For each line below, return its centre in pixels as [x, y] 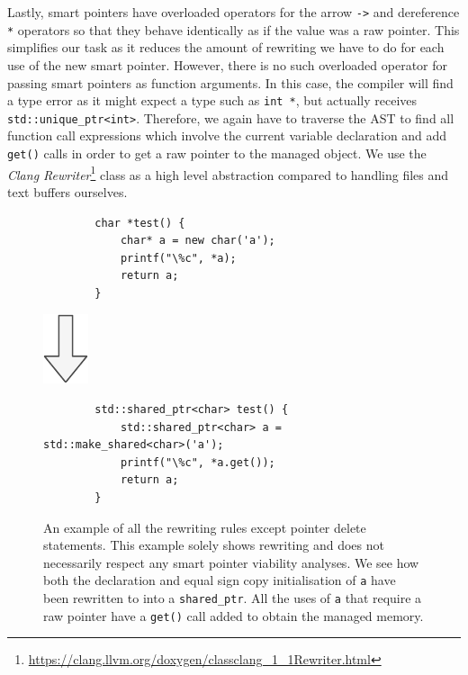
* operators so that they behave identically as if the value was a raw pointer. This [234, 29]
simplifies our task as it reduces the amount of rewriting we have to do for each [226, 47]
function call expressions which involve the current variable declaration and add [227, 135]
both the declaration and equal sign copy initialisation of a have [220, 580]
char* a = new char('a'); [198, 241]
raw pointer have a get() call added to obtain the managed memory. [234, 615]
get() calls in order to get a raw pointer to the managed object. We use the [217, 153]
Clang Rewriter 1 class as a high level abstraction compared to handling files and [228, 173]
